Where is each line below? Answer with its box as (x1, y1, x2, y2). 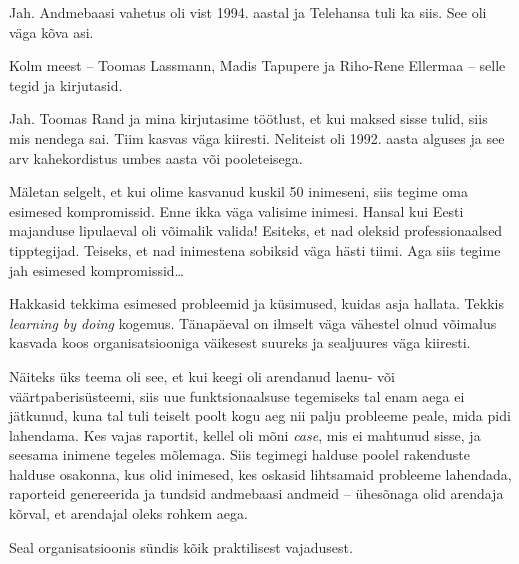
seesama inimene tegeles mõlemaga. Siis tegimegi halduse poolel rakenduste (9, 444, 470, 465)
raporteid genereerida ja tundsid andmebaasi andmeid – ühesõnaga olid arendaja (9, 483, 504, 504)
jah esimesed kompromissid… (9, 259, 184, 280)
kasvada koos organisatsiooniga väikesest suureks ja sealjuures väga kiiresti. (9, 332, 471, 353)
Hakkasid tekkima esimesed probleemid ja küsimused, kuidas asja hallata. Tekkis (9, 293, 504, 314)
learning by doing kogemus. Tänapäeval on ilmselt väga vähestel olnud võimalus (9, 312, 497, 333)
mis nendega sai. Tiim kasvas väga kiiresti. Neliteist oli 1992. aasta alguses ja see (9, 127, 505, 148)
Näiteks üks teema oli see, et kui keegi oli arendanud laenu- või (9, 365, 396, 386)
